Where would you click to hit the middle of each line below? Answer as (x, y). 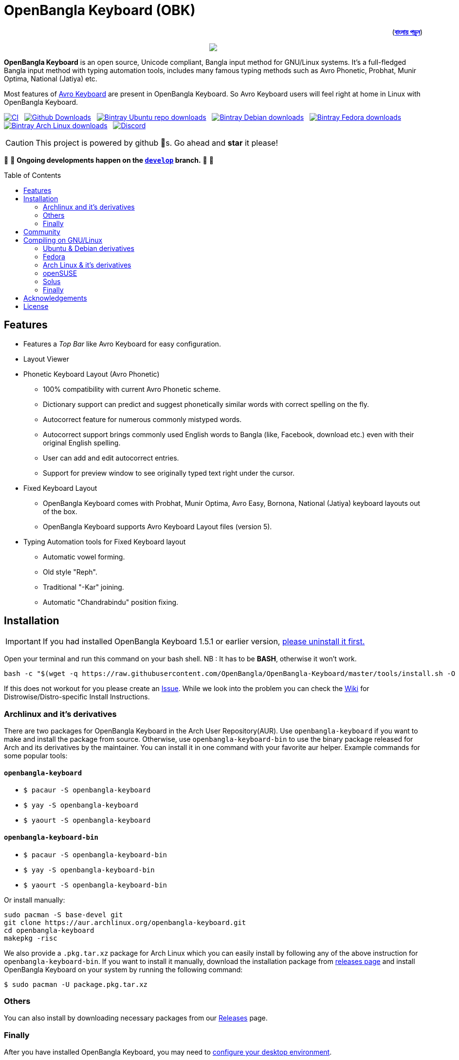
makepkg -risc (31, 938)
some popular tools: (36, 756)
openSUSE (60, 273)
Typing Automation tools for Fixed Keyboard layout (105, 541)
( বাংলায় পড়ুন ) (407, 32)
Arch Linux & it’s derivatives (87, 265)
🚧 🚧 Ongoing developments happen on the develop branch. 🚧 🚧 (109, 160)
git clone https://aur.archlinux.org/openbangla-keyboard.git (125, 922)
